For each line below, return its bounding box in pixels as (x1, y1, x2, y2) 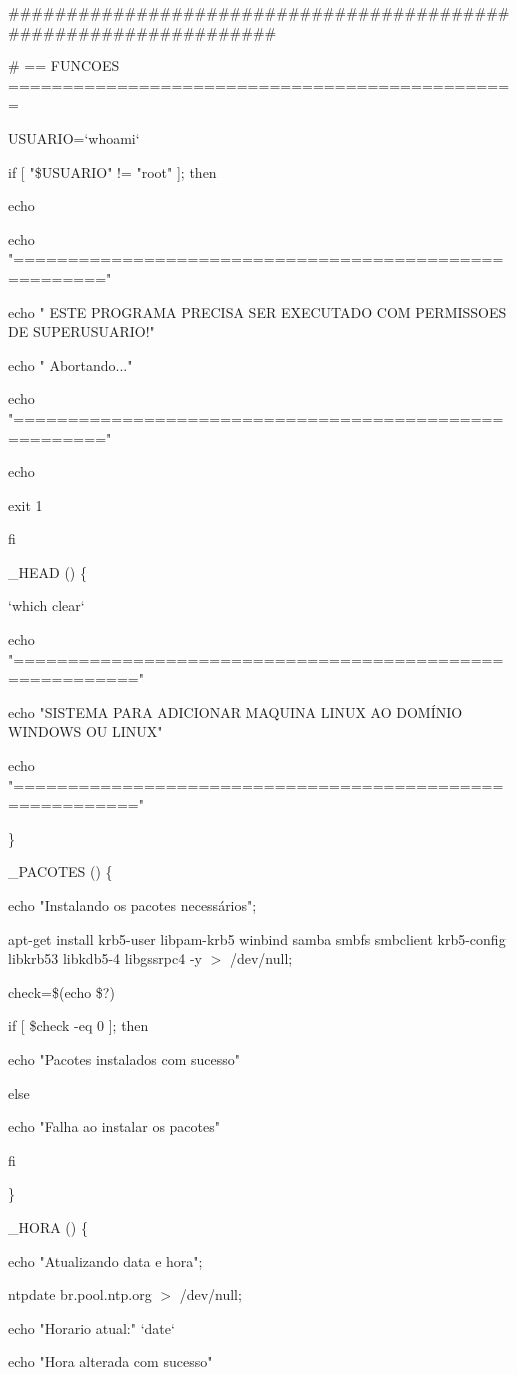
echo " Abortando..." (8, 354, 133, 375)
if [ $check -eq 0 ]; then (8, 1015, 149, 1036)
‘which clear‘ (8, 595, 85, 616)
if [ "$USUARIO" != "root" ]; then (8, 161, 217, 182)
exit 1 (8, 494, 43, 515)
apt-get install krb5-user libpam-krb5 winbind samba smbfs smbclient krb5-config (8, 928, 506, 949)
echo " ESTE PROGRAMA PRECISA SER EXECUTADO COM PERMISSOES (8, 301, 507, 322)
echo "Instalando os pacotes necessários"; (8, 895, 257, 915)
